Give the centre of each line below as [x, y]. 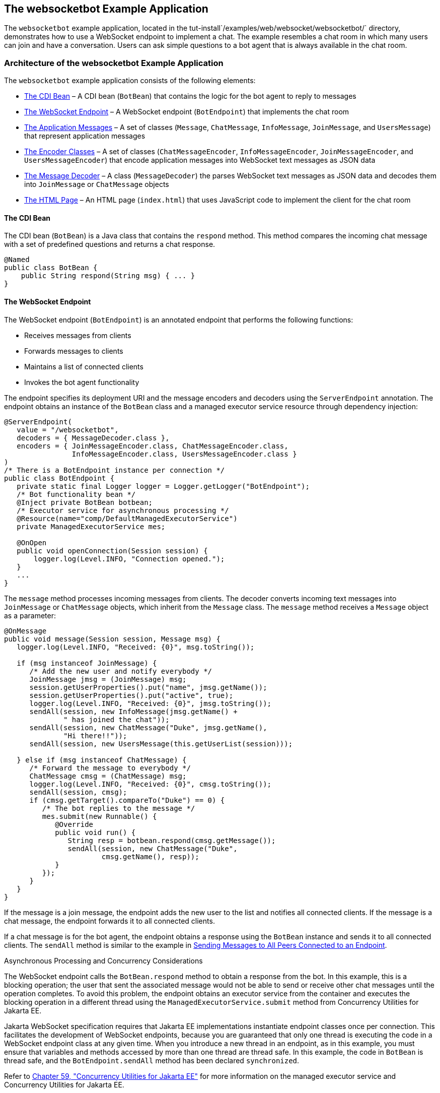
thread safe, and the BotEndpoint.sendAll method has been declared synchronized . [152, 1060]
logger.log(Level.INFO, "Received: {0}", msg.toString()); [136, 647]
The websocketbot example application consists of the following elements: [130, 81]
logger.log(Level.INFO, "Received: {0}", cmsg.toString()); [151, 784]
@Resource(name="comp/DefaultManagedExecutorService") [127, 518]
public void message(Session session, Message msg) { [112, 639]
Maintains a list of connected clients [84, 366]
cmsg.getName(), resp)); [150, 856]
